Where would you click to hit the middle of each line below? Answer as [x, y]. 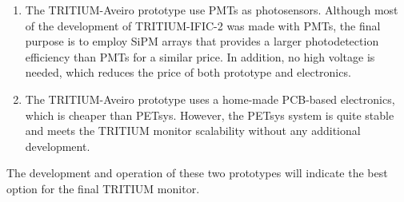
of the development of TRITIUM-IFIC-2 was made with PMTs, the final [203, 25]
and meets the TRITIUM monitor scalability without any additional [193, 131]
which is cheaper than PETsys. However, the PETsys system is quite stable [210, 115]
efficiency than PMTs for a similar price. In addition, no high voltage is [200, 56]
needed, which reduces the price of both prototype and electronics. [188, 72]
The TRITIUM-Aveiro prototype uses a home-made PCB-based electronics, [210, 99]
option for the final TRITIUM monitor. [103, 188]
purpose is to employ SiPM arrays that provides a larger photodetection [202, 41]
